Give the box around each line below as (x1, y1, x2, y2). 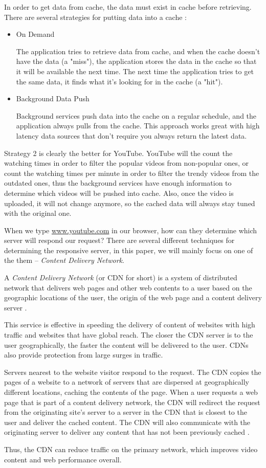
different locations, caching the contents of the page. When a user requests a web (4, 387, 258, 397)
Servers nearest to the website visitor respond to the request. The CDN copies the (4, 366, 261, 377)
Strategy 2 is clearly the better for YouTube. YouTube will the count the (4, 147, 233, 158)
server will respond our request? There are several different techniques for (4, 235, 235, 246)
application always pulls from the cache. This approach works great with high (16, 120, 260, 131)
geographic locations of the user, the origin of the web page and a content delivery (4, 292, 262, 303)
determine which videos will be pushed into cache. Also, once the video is (4, 187, 234, 198)
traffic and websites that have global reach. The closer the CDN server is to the (4, 329, 253, 340)
